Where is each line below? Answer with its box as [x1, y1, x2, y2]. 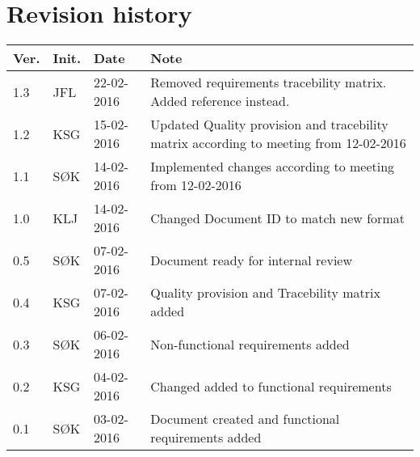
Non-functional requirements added [150, 334, 350, 353]
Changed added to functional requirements [150, 376, 392, 396]
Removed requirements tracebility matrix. [150, 73, 387, 92]
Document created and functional [150, 409, 340, 429]
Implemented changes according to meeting [150, 157, 395, 176]
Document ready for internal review [150, 250, 352, 269]
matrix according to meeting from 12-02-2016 [150, 133, 406, 153]
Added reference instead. [150, 91, 290, 111]
